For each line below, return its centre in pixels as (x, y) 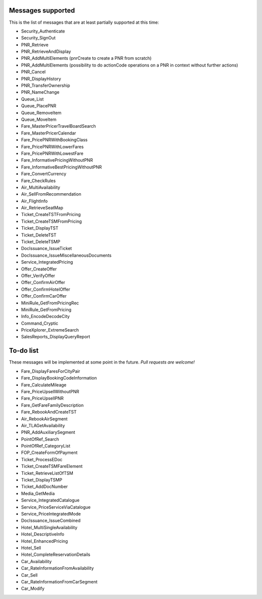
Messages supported (42, 10)
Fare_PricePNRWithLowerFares (52, 147)
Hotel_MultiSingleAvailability (49, 527)
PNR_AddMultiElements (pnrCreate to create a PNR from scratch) (86, 58)
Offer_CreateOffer (39, 269)
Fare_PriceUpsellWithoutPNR (50, 391)
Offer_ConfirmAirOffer (43, 283)
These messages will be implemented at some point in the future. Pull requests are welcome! (102, 362)
